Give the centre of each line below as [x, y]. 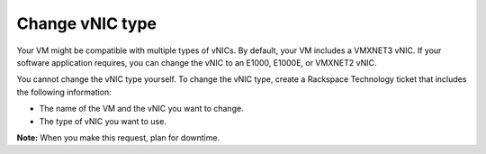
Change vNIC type [87, 23]
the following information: [64, 92]
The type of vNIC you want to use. [103, 121]
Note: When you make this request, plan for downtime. [118, 137]
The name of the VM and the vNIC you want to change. [141, 109]
